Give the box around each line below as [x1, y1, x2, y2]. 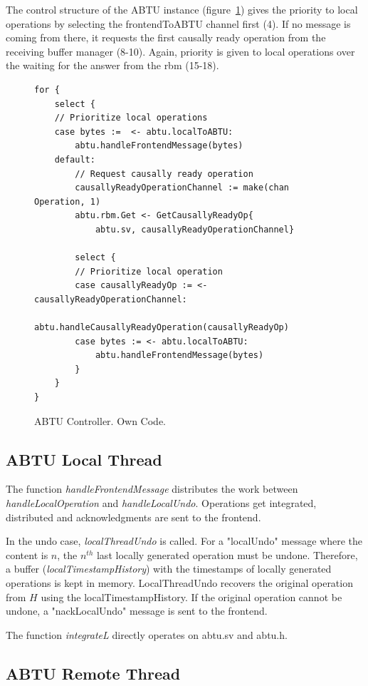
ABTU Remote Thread [6, 662, 181, 684]
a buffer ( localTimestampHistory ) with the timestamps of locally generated [6, 561, 332, 576]
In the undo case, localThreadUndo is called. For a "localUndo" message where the [6, 533, 362, 548]
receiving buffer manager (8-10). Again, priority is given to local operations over [6, 43, 355, 58]
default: [54, 154, 95, 165]
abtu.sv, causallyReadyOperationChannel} [95, 224, 295, 235]
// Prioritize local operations [54, 113, 208, 123]
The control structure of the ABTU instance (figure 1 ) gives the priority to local [6, 2, 358, 16]
